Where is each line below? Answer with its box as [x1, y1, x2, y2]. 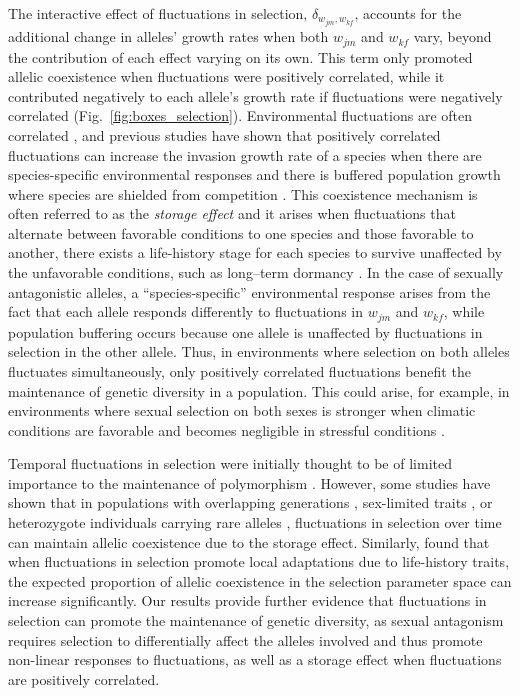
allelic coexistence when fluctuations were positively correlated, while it [8, 66, 445, 87]
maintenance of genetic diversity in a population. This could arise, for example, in [8, 380, 510, 401]
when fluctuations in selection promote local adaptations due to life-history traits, [8, 551, 510, 572]
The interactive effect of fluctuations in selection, [8, 3, 308, 23]
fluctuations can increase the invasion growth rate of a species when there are [8, 144, 482, 165]
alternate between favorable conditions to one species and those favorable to [8, 222, 474, 243]
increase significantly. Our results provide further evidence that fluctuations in [8, 590, 487, 611]
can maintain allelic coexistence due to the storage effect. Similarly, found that [8, 531, 490, 552]
